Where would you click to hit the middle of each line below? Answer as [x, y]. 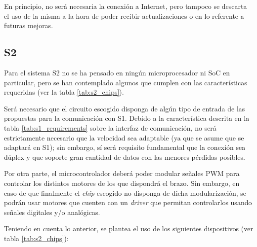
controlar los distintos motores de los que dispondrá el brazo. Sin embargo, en [122, 183]
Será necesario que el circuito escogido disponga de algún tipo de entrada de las [125, 108]
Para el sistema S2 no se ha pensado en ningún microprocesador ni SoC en [117, 72]
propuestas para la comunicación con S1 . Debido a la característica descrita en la [127, 118]
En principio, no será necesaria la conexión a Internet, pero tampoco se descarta [126, 6]
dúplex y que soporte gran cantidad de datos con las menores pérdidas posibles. [125, 157]
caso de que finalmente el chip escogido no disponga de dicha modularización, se [125, 193]
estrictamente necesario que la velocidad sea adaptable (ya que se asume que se [124, 137]
